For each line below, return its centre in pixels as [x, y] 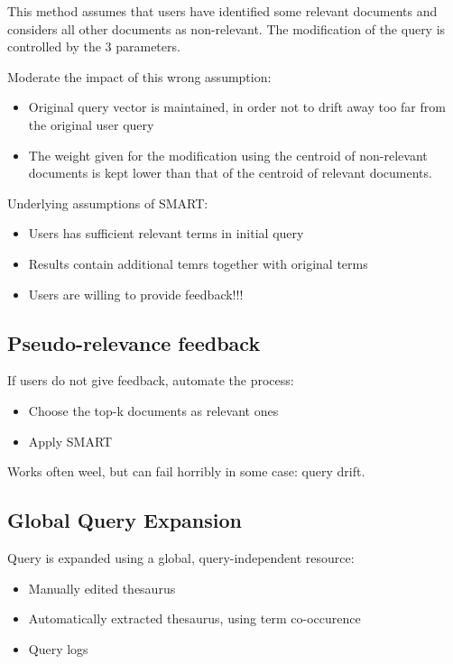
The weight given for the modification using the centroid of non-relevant [228, 155]
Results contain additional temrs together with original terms [198, 263]
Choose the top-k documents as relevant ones [153, 410]
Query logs [58, 648]
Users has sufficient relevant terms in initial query [166, 233]
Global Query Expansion [125, 520]
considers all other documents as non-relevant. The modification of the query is [226, 28]
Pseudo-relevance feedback [134, 342]
